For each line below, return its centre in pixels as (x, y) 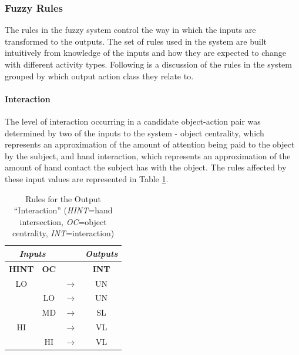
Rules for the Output (63, 198)
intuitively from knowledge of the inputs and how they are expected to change (145, 53)
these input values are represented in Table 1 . (87, 178)
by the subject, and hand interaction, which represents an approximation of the (148, 155)
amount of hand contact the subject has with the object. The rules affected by (146, 167)
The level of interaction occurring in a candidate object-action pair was (133, 121)
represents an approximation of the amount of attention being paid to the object (150, 144)
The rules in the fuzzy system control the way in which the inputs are (130, 30)
